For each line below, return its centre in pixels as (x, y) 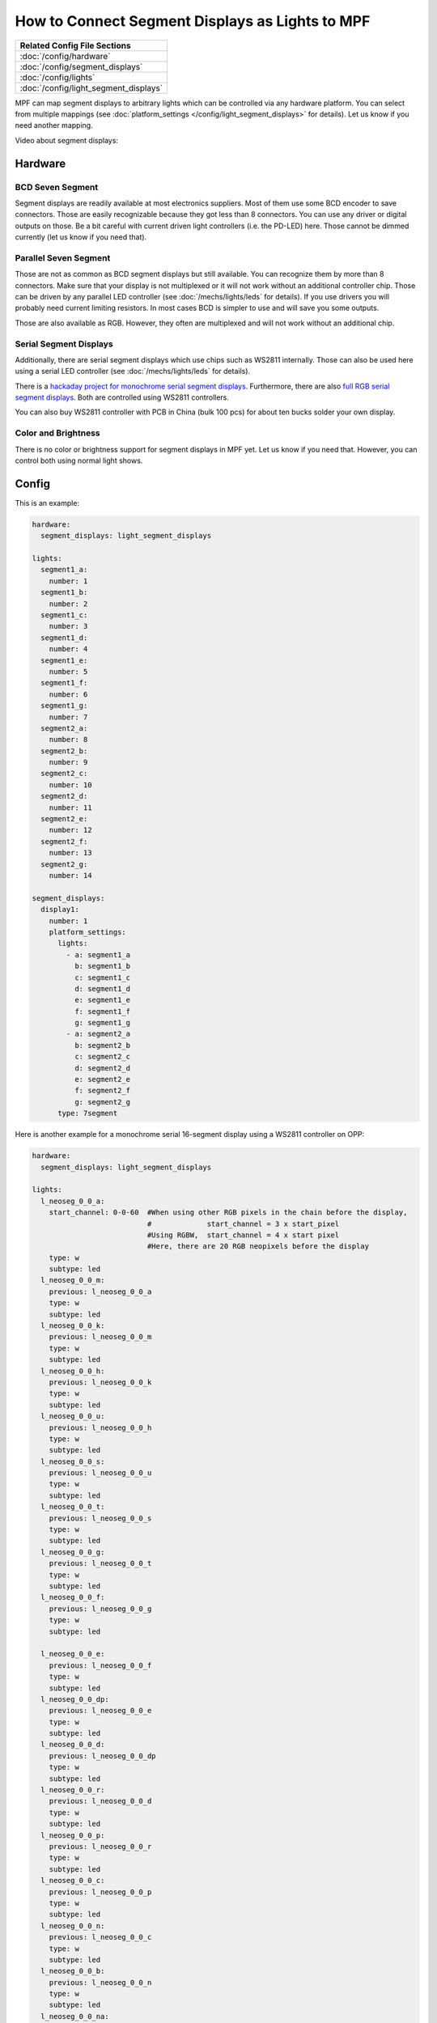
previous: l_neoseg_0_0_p (100, 1892)
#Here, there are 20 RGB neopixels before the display (258, 1247)
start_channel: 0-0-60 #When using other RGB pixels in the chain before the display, (228, 1213)
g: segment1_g (102, 1023)
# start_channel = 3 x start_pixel (243, 1224)
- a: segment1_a (98, 954)
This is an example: (47, 503)
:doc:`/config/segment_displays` (81, 66)
